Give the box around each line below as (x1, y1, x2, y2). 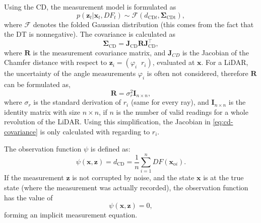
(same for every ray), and (130, 97, 209, 107)
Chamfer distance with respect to (4, 57, 107, 67)
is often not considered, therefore (147, 68, 248, 79)
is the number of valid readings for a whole (116, 106, 248, 117)
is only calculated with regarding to (40, 126, 150, 137)
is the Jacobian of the (182, 47, 249, 57)
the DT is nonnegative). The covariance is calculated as (4, 29, 175, 39)
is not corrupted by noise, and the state (72, 172, 194, 183)
